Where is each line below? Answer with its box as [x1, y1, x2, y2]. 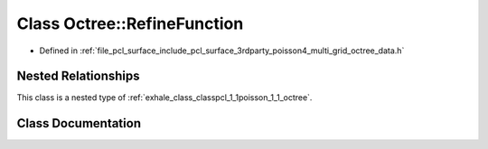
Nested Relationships [16, 69, 140, 84]
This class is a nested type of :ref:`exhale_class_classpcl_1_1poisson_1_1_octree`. [16, 92, 313, 103]
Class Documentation [16, 116, 142, 131]
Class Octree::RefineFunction [16, 14, 244, 33]
